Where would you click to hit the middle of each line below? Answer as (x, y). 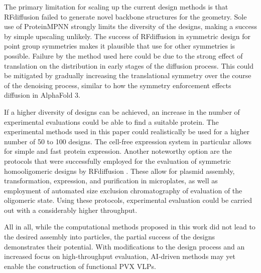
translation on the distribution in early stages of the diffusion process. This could (129, 65)
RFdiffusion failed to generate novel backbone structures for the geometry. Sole (125, 16)
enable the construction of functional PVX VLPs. (80, 266)
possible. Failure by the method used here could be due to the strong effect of (123, 55)
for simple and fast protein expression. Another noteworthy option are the (118, 151)
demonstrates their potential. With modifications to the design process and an (124, 246)
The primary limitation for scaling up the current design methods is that (116, 7)
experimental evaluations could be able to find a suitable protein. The (111, 121)
